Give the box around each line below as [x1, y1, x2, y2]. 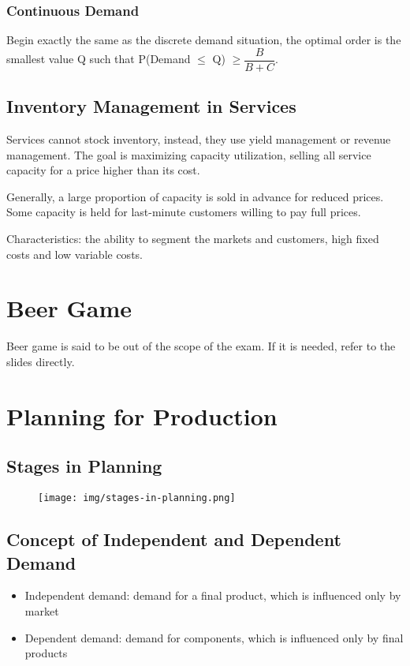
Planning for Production [6, 399, 278, 432]
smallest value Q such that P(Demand [6, 51, 191, 67]
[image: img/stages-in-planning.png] [38, 492, 236, 504]
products [24, 645, 68, 661]
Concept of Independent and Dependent [6, 527, 341, 552]
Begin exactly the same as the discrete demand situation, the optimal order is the [6, 32, 401, 48]
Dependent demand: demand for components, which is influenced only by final [24, 629, 404, 645]
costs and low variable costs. [6, 245, 143, 262]
